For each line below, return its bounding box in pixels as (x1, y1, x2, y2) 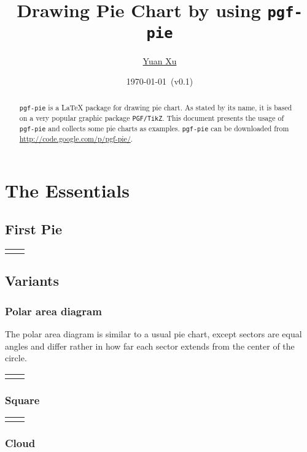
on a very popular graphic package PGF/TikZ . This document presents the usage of (19, 112, 284, 123)
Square (5, 392, 40, 407)
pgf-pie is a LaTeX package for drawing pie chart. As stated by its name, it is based (19, 102, 292, 112)
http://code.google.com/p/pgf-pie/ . (19, 133, 133, 144)
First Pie (5, 220, 63, 239)
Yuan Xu (142, 54, 177, 67)
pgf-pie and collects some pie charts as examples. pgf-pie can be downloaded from (19, 123, 289, 133)
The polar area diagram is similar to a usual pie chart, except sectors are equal (5, 328, 302, 340)
